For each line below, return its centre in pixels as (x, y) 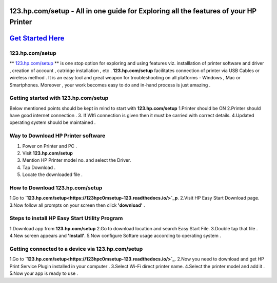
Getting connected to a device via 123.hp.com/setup (76, 249)
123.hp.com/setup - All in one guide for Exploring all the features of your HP (133, 11)
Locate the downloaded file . (53, 175)
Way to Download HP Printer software (57, 136)
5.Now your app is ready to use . (44, 273)
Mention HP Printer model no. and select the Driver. (77, 160)
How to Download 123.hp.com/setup (56, 188)
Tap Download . (39, 167)
